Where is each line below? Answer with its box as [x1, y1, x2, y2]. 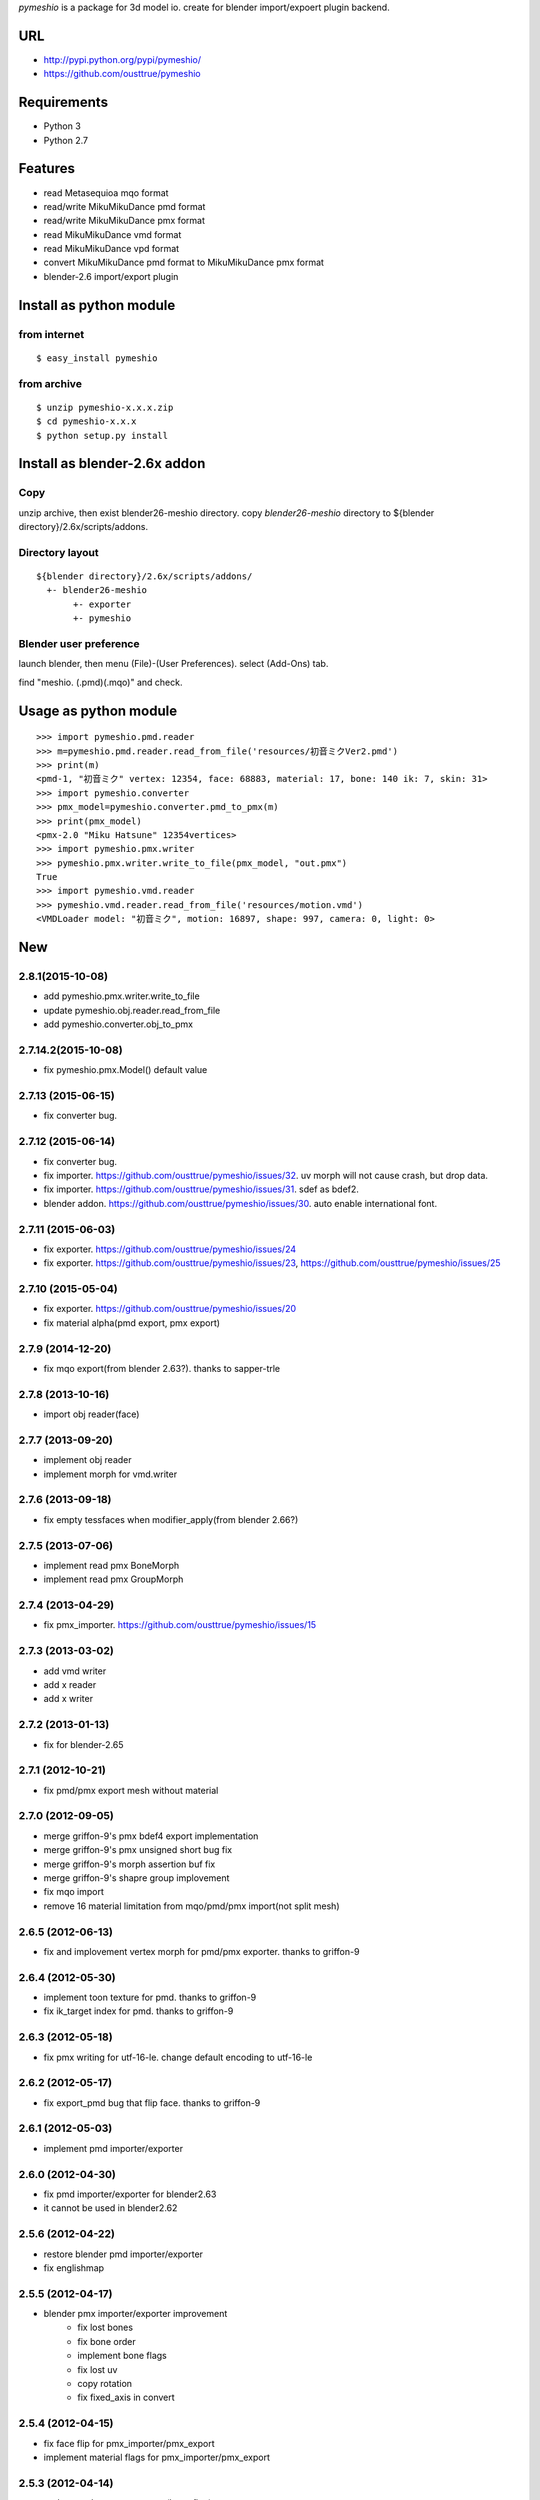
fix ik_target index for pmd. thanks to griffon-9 [43, 2005, 234, 2017]
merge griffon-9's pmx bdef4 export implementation [43, 1830, 259, 1842]
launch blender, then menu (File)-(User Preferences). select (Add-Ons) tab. [18, 658, 329, 670]
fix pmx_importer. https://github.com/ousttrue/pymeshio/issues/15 [43, 1619, 317, 1631]
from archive [18, 376, 82, 390]
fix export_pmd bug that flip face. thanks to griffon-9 [43, 2096, 261, 2109]
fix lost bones [77, 2321, 134, 2334]
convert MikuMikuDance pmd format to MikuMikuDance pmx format [43, 256, 325, 269]
